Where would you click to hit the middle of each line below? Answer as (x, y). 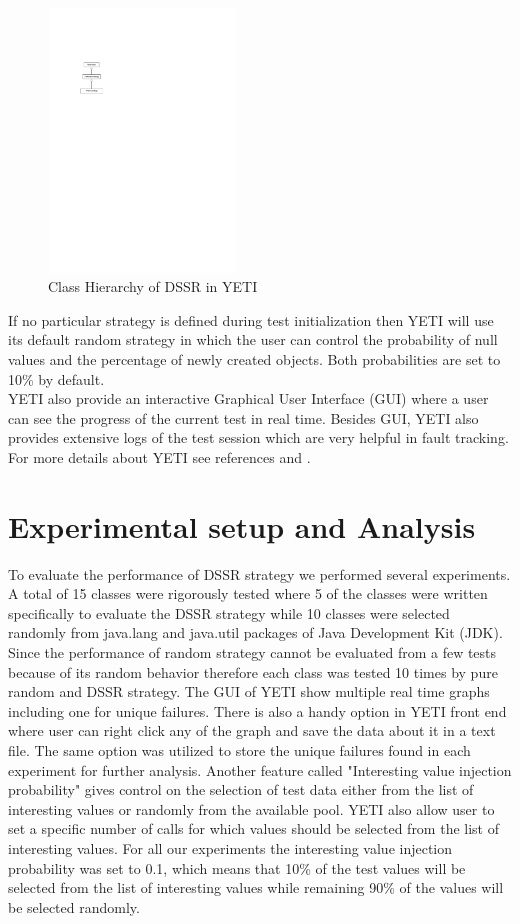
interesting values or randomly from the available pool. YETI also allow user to (251, 808)
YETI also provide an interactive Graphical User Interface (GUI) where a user (248, 398)
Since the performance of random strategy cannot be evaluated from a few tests (252, 652)
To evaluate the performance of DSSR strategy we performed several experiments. (259, 573)
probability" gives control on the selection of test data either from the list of (241, 789)
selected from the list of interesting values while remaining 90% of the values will (256, 887)
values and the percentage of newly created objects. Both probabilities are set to (254, 358)
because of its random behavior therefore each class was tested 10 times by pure (253, 671)
